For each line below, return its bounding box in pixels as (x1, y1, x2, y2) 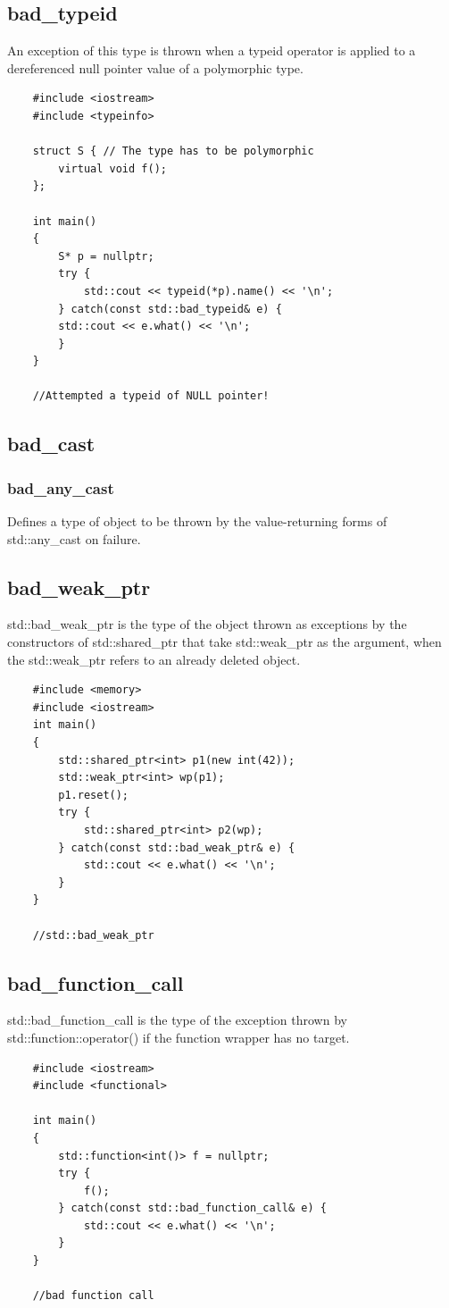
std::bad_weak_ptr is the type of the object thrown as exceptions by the (7, 615, 407, 633)
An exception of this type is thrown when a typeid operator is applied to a (7, 41, 416, 60)
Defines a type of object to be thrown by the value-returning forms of (7, 512, 387, 531)
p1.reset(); (58, 788, 129, 801)
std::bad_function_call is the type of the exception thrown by (7, 1010, 347, 1029)
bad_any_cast (7, 476, 114, 499)
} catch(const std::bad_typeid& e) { (58, 302, 282, 315)
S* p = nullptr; (58, 249, 154, 263)
